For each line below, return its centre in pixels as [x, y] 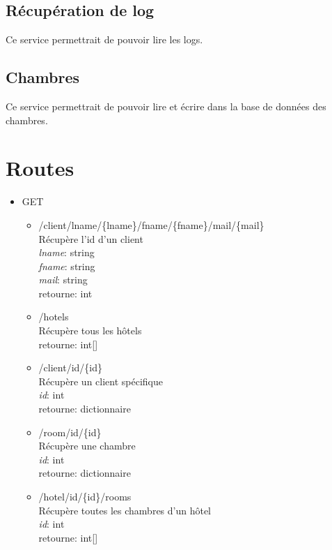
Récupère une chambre [87, 446]
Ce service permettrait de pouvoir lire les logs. [104, 39]
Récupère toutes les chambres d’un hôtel [125, 510]
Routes [40, 168]
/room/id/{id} [70, 432]
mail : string [63, 280]
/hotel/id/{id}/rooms [85, 496]
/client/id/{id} [70, 367]
